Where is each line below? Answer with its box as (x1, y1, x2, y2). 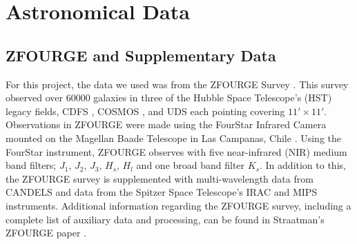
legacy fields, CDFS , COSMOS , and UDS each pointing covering (6, 103, 285, 118)
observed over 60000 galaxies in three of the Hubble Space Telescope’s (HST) (6, 90, 332, 105)
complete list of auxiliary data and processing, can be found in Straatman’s (6, 212, 325, 226)
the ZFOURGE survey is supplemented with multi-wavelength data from (6, 171, 313, 185)
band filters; (6, 158, 57, 172)
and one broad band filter (136, 158, 245, 172)
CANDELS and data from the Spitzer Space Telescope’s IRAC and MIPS (6, 185, 318, 199)
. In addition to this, (260, 158, 346, 172)
